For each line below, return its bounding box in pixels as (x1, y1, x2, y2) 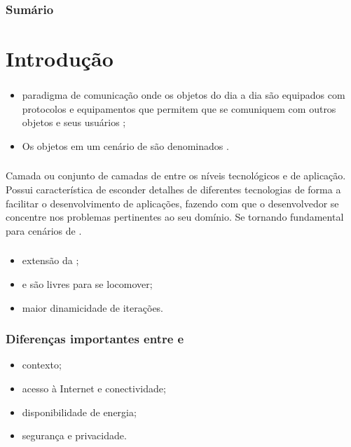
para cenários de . (6, 223, 82, 238)
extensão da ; (22, 253, 79, 268)
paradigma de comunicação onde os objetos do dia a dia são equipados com (22, 88, 345, 102)
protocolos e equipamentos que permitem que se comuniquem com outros (22, 101, 336, 116)
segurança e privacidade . (22, 428, 127, 443)
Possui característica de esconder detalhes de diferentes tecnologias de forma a (6, 182, 341, 197)
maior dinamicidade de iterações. (22, 300, 164, 315)
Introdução (6, 44, 113, 73)
